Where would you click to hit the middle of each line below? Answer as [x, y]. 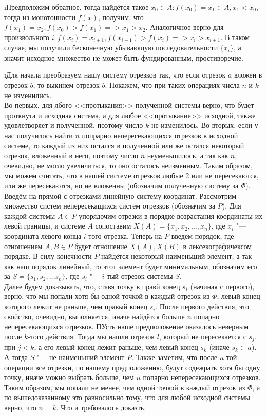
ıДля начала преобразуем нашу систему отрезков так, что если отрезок [115, 75]
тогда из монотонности [40, 17]
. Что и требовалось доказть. [101, 407]
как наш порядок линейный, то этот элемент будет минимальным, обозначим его [131, 266]
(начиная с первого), [222, 286]
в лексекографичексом [217, 246]
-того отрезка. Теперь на [124, 235]
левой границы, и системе [45, 226]
